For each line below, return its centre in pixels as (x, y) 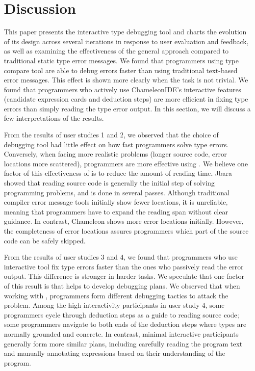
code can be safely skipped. (45, 240)
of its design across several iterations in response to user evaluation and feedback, (126, 41)
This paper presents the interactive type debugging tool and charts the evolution (125, 32)
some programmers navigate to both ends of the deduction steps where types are (125, 324)
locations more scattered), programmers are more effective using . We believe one (126, 163)
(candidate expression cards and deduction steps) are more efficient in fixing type (126, 99)
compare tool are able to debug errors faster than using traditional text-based (121, 70)
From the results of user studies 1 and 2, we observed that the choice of (111, 135)
